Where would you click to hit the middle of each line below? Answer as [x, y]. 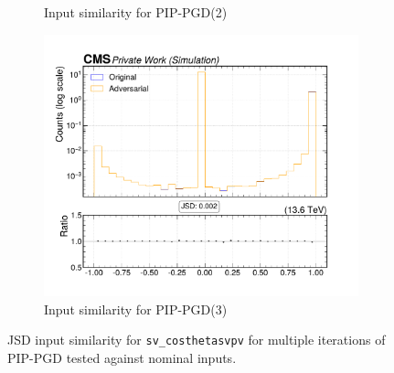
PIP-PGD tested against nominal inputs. [122, 357]
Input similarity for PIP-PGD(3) [136, 309]
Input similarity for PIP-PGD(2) [136, 12]
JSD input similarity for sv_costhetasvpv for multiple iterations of [197, 340]
